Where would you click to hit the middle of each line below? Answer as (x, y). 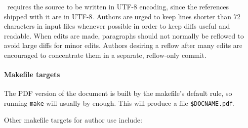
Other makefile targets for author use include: (73, 119)
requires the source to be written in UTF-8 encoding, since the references (118, 6)
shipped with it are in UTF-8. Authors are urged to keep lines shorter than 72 (122, 16)
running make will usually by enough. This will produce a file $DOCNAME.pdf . (120, 103)
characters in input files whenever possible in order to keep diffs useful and (117, 26)
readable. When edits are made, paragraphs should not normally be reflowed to (124, 35)
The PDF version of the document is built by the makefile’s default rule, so (118, 93)
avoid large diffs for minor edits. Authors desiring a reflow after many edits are (123, 45)
